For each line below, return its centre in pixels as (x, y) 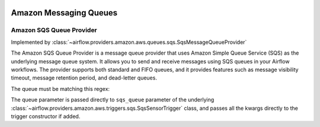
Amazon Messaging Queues (64, 13)
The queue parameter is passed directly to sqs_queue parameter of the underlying (113, 100)
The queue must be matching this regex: (60, 88)
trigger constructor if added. (46, 116)
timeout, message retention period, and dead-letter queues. (84, 78)
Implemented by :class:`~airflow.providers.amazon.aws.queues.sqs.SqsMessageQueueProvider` (129, 42)
